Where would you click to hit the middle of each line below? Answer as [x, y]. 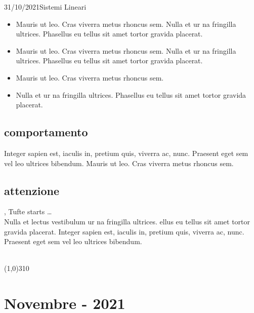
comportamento [46, 132]
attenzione [32, 190]
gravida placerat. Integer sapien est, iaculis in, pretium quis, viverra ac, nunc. [124, 231]
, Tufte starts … [28, 211]
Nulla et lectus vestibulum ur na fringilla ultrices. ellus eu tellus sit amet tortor [127, 221]
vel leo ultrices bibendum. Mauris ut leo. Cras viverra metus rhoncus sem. [119, 163]
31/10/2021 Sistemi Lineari [45, 7]
